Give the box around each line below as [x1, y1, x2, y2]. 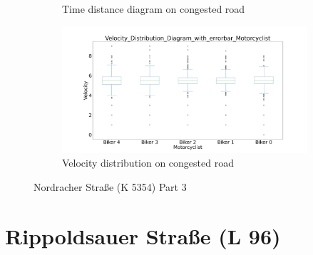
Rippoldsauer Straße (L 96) [5, 221, 281, 250]
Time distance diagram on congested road [62, 1, 245, 16]
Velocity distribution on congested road [62, 155, 234, 170]
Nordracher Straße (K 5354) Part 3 [34, 179, 187, 194]
